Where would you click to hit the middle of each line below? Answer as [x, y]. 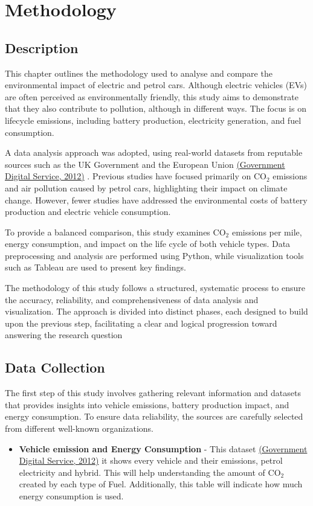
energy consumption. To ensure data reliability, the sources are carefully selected [154, 416]
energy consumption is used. [71, 496]
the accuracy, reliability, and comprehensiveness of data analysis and [132, 299]
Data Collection [55, 367]
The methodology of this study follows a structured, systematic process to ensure [155, 288]
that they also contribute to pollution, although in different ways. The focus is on [156, 108]
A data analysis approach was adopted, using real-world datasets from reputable [154, 152]
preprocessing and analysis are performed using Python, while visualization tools [154, 255]
